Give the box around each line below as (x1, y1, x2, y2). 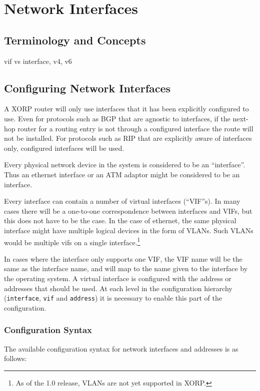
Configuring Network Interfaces (4, 80, 171, 95)
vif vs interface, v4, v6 (4, 55, 72, 66)
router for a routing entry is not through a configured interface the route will (17, 123, 253, 133)
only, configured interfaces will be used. (4, 142, 124, 153)
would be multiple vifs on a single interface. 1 (4, 235, 140, 247)
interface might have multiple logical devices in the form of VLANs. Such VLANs (4, 225, 253, 235)
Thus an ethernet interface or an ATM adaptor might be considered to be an (4, 169, 240, 179)
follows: (4, 353, 27, 364)
